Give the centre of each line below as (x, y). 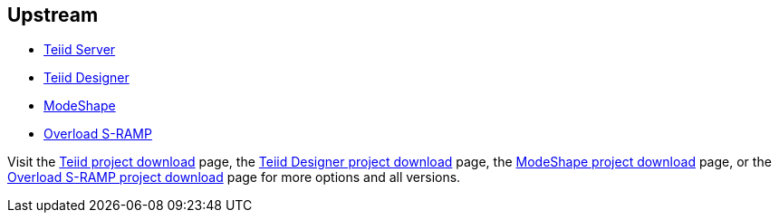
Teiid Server (80, 50)
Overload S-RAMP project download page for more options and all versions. (234, 177)
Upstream (53, 15)
